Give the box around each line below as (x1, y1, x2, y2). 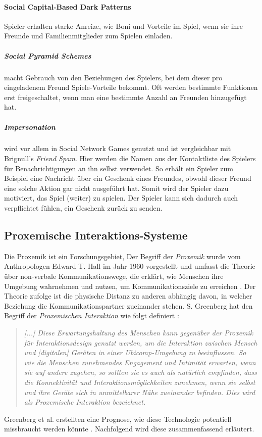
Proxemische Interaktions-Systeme (4, 227, 188, 243)
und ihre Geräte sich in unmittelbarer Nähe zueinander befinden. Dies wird (24, 386, 255, 397)
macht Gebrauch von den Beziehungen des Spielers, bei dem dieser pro (4, 72, 223, 82)
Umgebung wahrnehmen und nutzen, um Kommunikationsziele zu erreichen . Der (4, 280, 256, 291)
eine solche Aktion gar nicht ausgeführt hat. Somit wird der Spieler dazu (4, 182, 229, 193)
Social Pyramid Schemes (4, 50, 91, 61)
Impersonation (4, 121, 56, 132)
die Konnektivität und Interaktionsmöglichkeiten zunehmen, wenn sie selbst (24, 376, 255, 387)
